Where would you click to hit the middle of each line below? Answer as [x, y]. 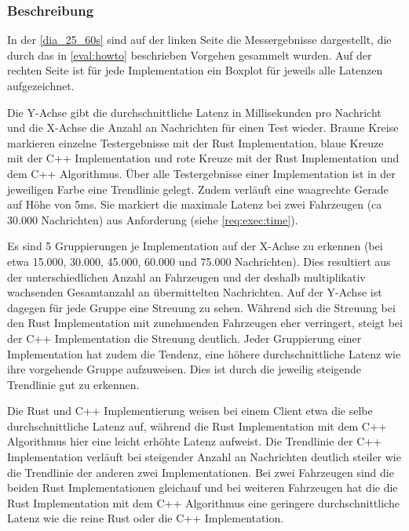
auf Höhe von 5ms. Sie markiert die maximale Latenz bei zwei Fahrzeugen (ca [195, 204]
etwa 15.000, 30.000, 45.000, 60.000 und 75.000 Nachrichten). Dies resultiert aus [199, 261]
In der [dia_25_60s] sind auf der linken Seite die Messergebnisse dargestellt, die [199, 40]
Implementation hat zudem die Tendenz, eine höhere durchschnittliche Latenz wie [204, 353]
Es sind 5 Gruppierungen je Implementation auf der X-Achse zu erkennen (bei [195, 246]
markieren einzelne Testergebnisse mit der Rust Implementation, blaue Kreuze [195, 142]
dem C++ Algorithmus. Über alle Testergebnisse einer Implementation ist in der [201, 173]
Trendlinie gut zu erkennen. [73, 384]
